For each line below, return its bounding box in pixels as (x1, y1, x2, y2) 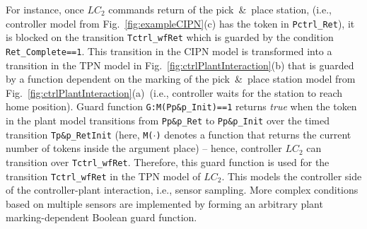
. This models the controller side (221, 168, 362, 183)
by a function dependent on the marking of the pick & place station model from (6, 71, 356, 86)
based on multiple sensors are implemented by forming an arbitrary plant (6, 196, 323, 211)
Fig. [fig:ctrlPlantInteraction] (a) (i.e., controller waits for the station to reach (6, 85, 343, 100)
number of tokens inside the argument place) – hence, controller (6, 141, 282, 155)
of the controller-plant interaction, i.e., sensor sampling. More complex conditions (6, 182, 359, 197)
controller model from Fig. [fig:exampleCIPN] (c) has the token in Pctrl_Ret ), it (6, 16, 355, 30)
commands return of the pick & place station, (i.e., (108, 2, 332, 16)
